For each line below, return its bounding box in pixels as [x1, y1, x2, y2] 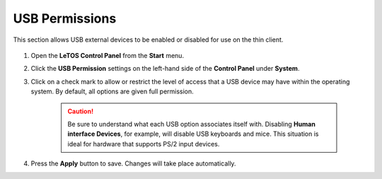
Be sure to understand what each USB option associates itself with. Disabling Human [67, 120, 316, 128]
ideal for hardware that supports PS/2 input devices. [67, 139, 220, 148]
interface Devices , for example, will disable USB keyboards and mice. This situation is [67, 129, 319, 138]
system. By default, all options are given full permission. [30, 87, 194, 96]
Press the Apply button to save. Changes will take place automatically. [30, 159, 236, 168]
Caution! [67, 107, 94, 115]
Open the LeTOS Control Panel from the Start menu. [30, 51, 184, 59]
